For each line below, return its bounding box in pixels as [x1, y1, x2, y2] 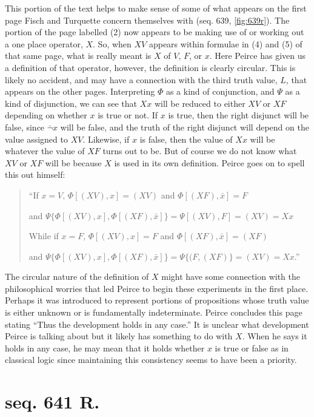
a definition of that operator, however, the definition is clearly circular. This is [5, 61, 296, 73]
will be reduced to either [154, 97, 246, 109]
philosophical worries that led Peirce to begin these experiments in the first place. [5, 282, 309, 294]
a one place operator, [5, 37, 83, 50]
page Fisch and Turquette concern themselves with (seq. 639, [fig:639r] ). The [5, 13, 290, 26]
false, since [5, 120, 45, 133]
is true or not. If [98, 109, 158, 121]
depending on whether [5, 109, 87, 121]
